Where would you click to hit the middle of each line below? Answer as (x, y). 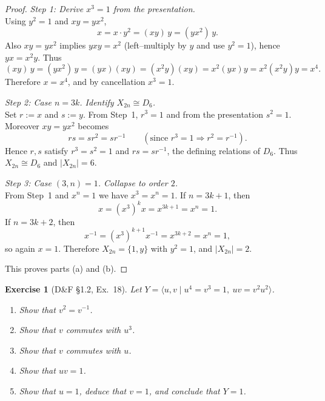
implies (73, 45)
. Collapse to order (133, 182)
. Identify (97, 102)
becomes (93, 126)
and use (210, 45)
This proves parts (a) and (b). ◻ (66, 268)
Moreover (22, 126)
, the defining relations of (214, 150)
